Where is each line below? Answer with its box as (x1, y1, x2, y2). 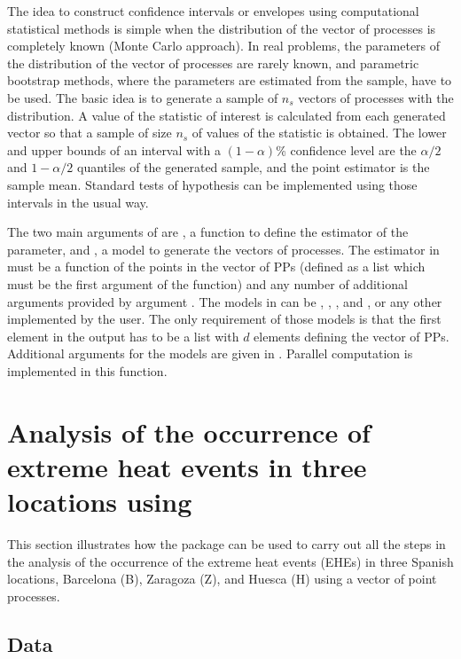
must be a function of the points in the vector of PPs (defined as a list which (7, 257, 426, 276)
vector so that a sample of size (7, 123, 172, 142)
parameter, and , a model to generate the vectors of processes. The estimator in (7, 239, 440, 258)
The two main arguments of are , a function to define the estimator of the (7, 223, 409, 241)
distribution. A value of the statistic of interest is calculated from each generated (7, 106, 446, 124)
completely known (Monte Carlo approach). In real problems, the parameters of (7, 36, 441, 55)
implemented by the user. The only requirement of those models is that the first (7, 310, 441, 328)
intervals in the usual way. (7, 192, 149, 211)
